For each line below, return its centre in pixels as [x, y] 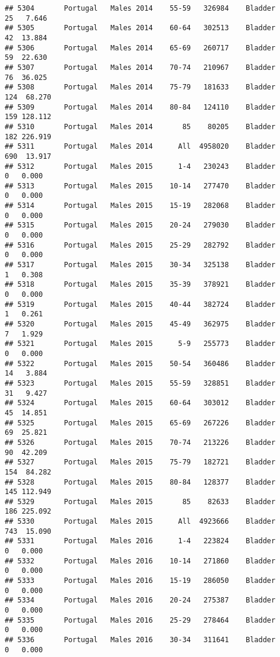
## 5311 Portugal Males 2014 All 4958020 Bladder [140, 147]
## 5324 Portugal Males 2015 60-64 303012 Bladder [140, 403]
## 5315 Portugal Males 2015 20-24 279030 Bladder [140, 225]
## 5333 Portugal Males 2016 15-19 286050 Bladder [140, 581]
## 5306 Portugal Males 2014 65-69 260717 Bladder [140, 48]
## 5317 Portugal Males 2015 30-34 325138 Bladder [140, 265]
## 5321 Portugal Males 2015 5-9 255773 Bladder [140, 344]
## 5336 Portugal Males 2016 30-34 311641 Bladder [140, 640]
